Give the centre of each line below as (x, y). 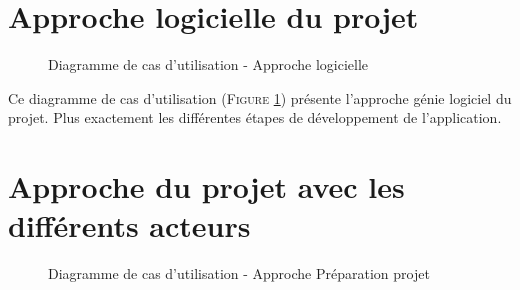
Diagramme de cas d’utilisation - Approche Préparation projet (239, 273)
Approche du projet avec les (206, 186)
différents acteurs (129, 225)
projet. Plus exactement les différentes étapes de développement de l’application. (255, 117)
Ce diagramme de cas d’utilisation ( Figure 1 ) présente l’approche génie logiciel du (260, 97)
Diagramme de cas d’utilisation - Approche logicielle (208, 64)
